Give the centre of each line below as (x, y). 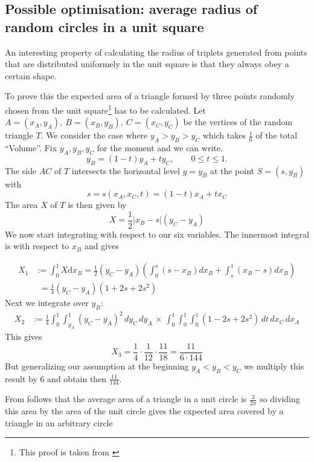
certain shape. (31, 75)
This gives (24, 337)
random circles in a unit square (104, 26)
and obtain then (77, 378)
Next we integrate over (47, 303)
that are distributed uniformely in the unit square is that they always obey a (147, 64)
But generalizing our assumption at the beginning (97, 366)
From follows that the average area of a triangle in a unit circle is (126, 399)
